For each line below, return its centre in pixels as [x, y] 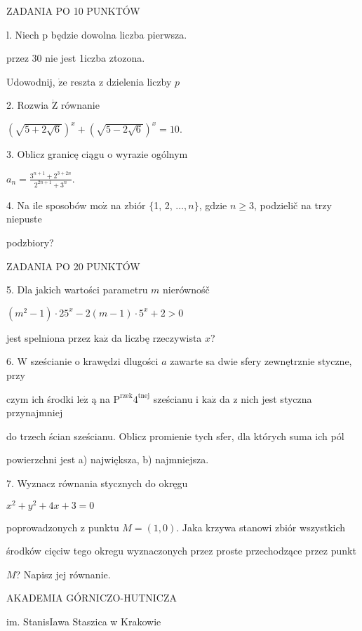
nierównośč [186, 290]
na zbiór [128, 205]
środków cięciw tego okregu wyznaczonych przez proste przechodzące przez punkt [181, 551]
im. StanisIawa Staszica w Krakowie [84, 621]
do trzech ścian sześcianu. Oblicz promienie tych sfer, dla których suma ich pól [175, 436]
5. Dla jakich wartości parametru [77, 290]
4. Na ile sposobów [47, 205]
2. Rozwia [28, 105]
